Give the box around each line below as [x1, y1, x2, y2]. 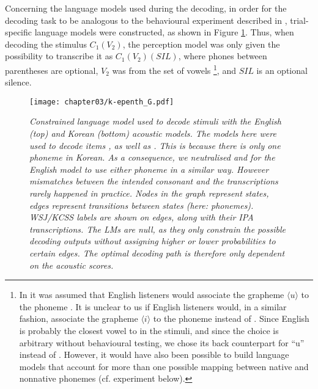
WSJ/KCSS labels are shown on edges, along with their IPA [29, 211, 254, 224]
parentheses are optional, [5, 64, 98, 76]
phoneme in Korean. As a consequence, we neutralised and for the [29, 151, 275, 164]
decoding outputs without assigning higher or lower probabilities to [29, 234, 276, 247]
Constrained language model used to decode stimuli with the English [29, 115, 281, 128]
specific [5, 26, 32, 38]
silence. [5, 76, 32, 89]
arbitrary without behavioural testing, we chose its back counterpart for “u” [19, 336, 305, 349]
